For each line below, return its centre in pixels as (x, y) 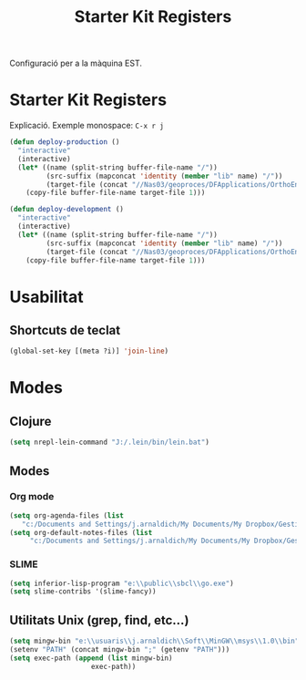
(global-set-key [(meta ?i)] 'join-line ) (89, 351)
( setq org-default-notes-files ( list (81, 532)
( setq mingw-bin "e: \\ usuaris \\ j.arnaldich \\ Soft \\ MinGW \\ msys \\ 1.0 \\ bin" (154, 641)
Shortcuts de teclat (65, 330)
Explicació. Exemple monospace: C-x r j (87, 126)
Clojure (31, 421)
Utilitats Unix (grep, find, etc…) (99, 620)
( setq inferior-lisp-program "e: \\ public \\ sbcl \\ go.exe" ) (122, 583)
